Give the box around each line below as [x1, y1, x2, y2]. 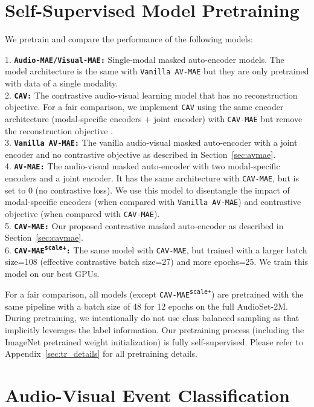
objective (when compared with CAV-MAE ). [5, 207, 160, 220]
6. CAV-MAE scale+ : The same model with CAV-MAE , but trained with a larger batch [5, 243, 307, 256]
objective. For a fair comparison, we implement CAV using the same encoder [5, 100, 284, 113]
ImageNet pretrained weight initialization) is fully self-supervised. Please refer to [5, 335, 303, 348]
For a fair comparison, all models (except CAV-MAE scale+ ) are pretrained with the [5, 288, 304, 301]
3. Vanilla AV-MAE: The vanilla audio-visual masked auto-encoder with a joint [5, 136, 298, 149]
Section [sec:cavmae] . [5, 231, 83, 244]
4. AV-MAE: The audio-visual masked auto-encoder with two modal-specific [5, 160, 280, 172]
